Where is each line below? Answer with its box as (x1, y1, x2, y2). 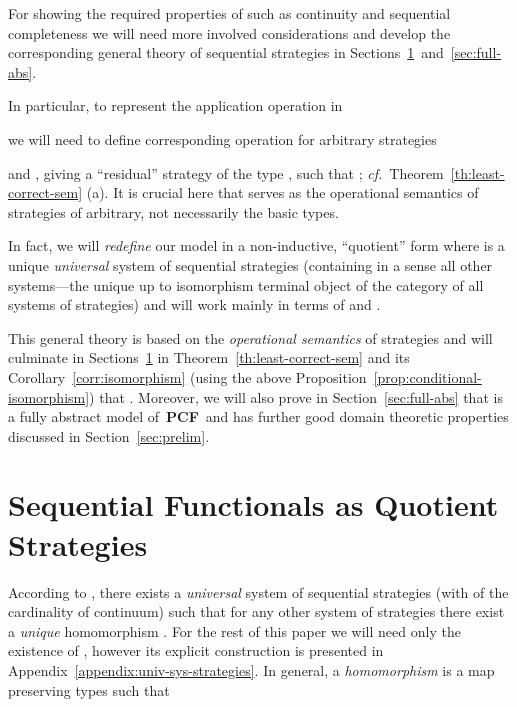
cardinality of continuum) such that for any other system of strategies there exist (8, 601, 505, 622)
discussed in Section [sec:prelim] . (8, 425, 210, 446)
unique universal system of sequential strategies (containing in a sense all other (8, 254, 493, 275)
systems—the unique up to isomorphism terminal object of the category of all (8, 274, 484, 295)
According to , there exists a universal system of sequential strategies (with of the (8, 581, 509, 602)
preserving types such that (8, 679, 170, 700)
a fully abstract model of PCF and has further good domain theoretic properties (8, 406, 509, 427)
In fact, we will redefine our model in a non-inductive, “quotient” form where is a (8, 235, 505, 256)
